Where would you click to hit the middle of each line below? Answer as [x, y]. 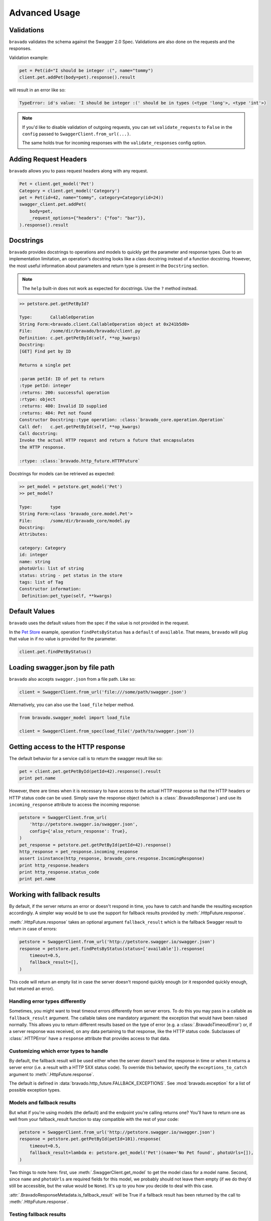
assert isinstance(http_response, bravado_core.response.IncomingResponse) [112, 859]
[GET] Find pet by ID [45, 351]
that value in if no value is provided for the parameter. [63, 639]
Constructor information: [50, 589]
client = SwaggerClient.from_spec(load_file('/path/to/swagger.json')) [107, 731]
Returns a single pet [45, 365]
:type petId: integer [45, 386]
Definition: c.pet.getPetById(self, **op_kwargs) [80, 338]
